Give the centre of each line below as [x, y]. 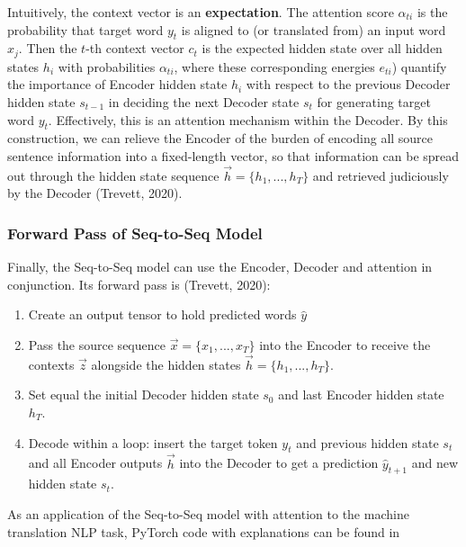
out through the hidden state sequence [113, 175]
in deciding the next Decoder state [204, 102]
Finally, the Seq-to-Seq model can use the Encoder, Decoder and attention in [220, 267]
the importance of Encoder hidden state [117, 84]
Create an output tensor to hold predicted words [162, 314]
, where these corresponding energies [274, 66]
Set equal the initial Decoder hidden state [143, 395]
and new [435, 463]
